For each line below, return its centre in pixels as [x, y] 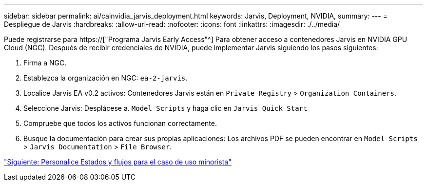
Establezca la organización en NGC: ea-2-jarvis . [106, 78]
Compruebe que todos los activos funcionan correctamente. [120, 123]
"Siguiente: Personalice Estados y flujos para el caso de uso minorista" [118, 162]
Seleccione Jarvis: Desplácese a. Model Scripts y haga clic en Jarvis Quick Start [165, 108]
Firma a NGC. [45, 63]
